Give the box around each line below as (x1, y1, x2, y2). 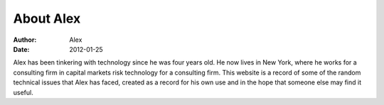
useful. (13, 88, 33, 96)
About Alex (13, 11, 81, 26)
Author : (13, 35, 37, 44)
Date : (13, 45, 30, 53)
